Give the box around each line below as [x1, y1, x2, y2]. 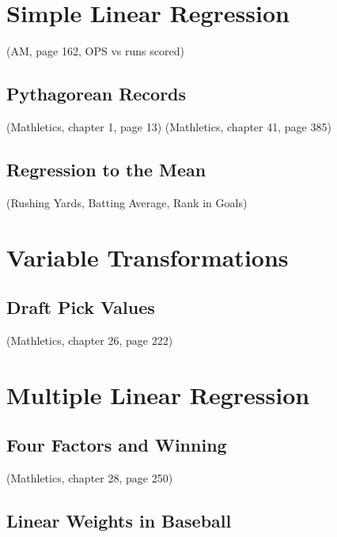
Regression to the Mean [6, 157, 206, 181]
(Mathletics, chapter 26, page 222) [6, 331, 173, 348]
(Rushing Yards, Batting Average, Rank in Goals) [6, 194, 248, 210]
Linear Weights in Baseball [6, 509, 232, 533]
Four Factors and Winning [6, 433, 227, 457]
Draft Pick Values [6, 295, 155, 320]
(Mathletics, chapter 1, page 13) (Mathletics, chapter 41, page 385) [6, 118, 331, 134]
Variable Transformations [6, 240, 289, 273]
